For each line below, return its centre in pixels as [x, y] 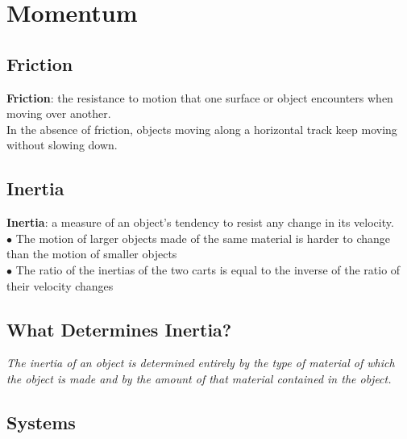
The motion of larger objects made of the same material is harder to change [203, 238]
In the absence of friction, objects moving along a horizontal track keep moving [202, 129]
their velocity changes [60, 285]
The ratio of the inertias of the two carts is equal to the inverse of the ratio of [208, 269]
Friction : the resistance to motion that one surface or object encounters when [200, 97]
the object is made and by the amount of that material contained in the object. [199, 378]
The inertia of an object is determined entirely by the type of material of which [201, 363]
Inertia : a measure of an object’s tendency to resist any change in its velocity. [200, 222]
